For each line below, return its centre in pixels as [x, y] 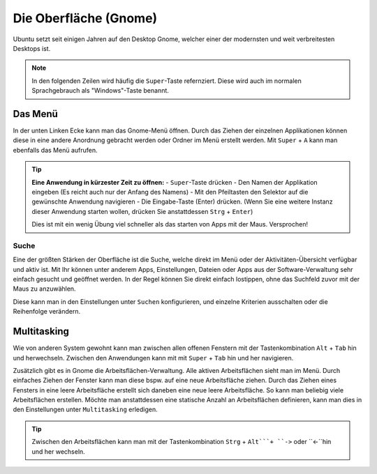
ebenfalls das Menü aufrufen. [55, 150]
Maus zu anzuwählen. [44, 289]
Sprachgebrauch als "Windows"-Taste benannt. [100, 91]
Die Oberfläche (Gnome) [85, 18]
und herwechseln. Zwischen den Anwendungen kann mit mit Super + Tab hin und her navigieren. [153, 358]
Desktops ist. [32, 48]
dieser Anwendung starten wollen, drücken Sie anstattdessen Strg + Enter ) [142, 211]
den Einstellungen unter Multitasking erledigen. [85, 410]
